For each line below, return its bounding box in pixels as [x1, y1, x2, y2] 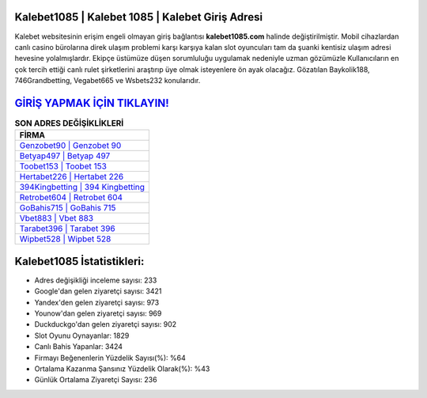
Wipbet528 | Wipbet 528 [19, 233, 111, 244]
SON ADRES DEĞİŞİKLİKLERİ [14, 118, 124, 129]
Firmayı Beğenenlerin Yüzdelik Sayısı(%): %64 [34, 353, 186, 362]
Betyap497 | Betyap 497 [19, 150, 111, 161]
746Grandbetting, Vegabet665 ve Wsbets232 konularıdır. [14, 76, 201, 85]
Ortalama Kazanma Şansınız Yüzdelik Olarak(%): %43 [34, 364, 210, 373]
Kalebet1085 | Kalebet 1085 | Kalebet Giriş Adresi [14, 10, 263, 24]
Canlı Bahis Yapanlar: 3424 [34, 342, 123, 351]
